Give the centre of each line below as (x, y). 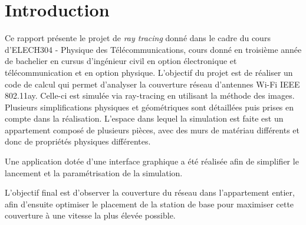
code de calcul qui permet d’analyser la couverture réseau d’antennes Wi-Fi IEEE (152, 84)
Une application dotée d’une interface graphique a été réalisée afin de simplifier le (152, 161)
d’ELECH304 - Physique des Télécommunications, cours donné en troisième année (153, 49)
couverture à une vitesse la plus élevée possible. (90, 215)
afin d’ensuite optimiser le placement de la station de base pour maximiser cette (149, 204)
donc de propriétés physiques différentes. (78, 141)
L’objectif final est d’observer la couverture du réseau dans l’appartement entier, (150, 192)
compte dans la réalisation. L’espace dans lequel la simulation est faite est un (144, 118)
